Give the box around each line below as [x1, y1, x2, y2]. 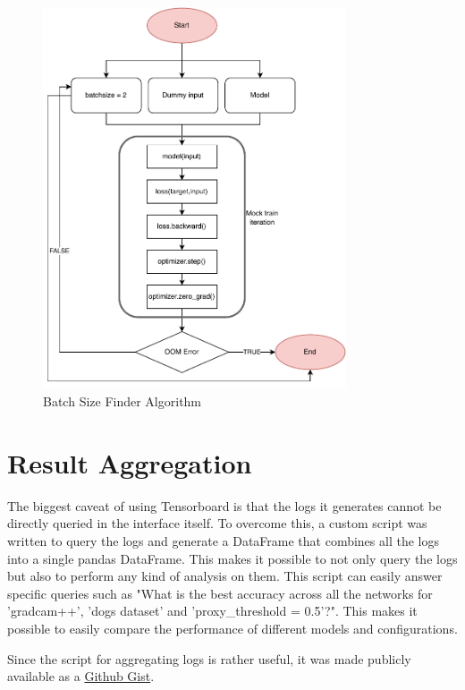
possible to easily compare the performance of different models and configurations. [7, 618, 458, 637]
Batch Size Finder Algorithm [43, 392, 202, 411]
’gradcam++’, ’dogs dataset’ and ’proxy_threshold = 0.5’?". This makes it [7, 601, 418, 620]
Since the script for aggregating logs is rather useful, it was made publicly [7, 649, 411, 668]
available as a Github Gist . [7, 667, 155, 686]
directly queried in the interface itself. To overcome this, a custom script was [7, 514, 427, 532]
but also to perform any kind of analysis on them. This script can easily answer [7, 566, 443, 585]
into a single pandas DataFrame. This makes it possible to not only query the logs [7, 549, 458, 567]
